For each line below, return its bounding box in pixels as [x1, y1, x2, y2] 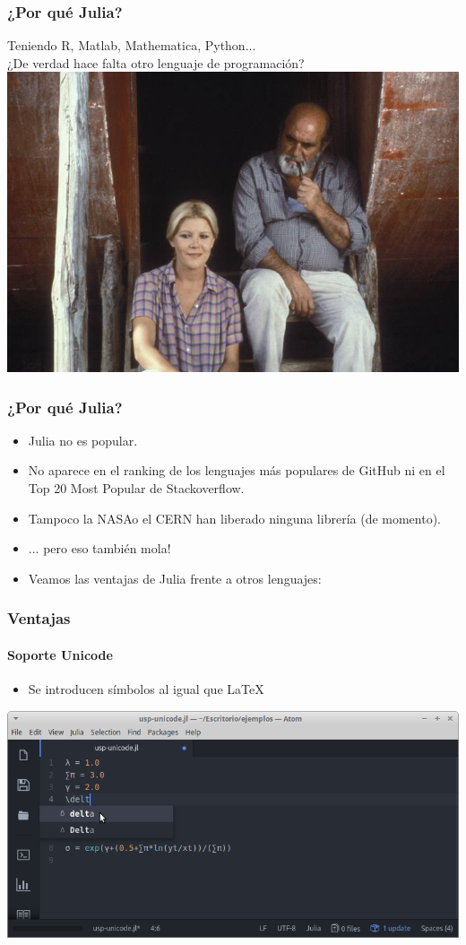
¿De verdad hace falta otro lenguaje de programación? [7, 53, 305, 72]
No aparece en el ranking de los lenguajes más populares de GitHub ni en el [28, 461, 445, 480]
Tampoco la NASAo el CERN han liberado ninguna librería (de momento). [28, 508, 442, 527]
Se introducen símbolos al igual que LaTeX [28, 680, 264, 698]
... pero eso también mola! [28, 539, 171, 558]
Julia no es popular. [28, 430, 138, 449]
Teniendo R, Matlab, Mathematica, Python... [7, 36, 256, 55]
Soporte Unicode [7, 645, 113, 663]
